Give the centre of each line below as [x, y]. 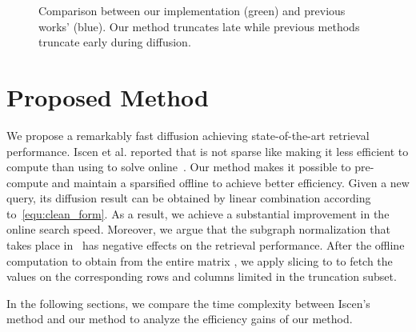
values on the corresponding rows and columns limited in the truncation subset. [202, 276]
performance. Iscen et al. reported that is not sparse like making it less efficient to [208, 151]
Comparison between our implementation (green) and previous [192, 10]
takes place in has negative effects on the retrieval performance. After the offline [206, 245]
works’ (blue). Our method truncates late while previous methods [199, 26]
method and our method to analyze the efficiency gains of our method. [180, 319]
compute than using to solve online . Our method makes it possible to [179, 167]
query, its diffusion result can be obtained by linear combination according [189, 198]
